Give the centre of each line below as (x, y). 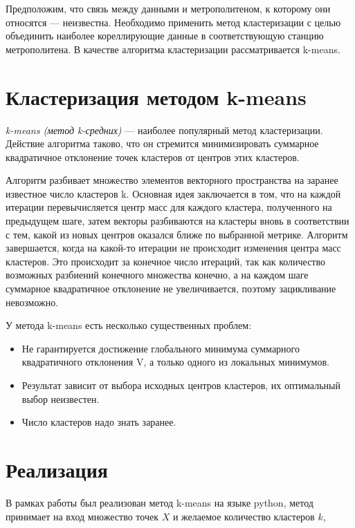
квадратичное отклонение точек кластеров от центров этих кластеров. (153, 157)
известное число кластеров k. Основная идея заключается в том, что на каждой (173, 193)
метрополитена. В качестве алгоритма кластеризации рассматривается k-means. (173, 49)
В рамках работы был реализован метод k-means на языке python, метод (160, 502)
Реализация (57, 469)
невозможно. (32, 302)
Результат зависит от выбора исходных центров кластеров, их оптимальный (181, 385)
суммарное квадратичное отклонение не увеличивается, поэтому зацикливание (171, 289)
